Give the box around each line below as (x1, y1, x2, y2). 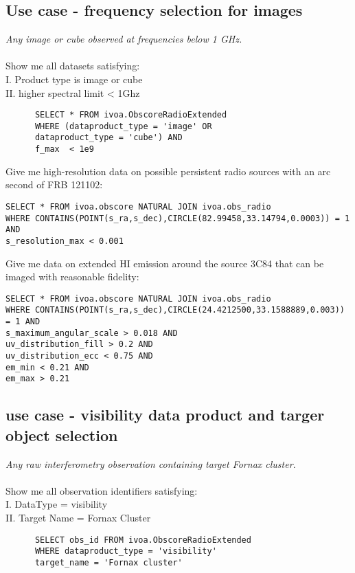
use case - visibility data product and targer (5, 404, 325, 425)
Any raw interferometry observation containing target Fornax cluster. (5, 456, 296, 471)
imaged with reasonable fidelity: (5, 269, 139, 284)
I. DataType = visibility (5, 497, 108, 511)
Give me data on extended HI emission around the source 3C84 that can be (5, 256, 324, 270)
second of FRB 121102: (5, 177, 103, 192)
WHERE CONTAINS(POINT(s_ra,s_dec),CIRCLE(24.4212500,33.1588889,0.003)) (5, 305, 345, 315)
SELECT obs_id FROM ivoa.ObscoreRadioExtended (34, 535, 251, 545)
